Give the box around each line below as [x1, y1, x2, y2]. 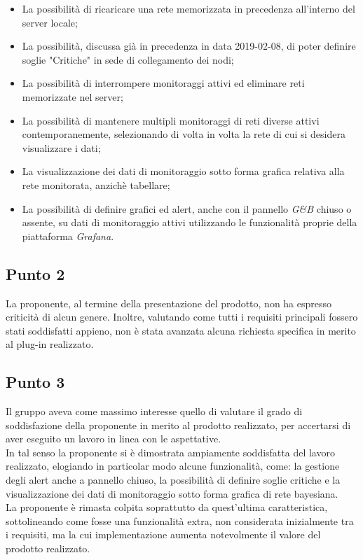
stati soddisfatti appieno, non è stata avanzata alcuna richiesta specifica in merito [6, 323, 356, 337]
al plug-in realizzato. [6, 337, 94, 351]
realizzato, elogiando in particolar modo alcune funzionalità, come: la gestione [6, 458, 340, 473]
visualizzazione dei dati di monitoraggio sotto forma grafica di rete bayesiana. [6, 486, 338, 500]
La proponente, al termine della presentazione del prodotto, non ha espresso [6, 295, 332, 310]
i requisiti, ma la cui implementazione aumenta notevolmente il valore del [6, 527, 321, 542]
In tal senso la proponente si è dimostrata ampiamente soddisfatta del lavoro [6, 444, 335, 459]
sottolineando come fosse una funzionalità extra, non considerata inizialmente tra [6, 513, 354, 528]
